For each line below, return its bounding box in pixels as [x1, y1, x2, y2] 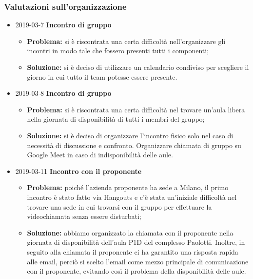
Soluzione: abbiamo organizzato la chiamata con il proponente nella [27, 227, 234, 237]
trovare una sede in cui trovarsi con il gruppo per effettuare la [27, 201, 212, 212]
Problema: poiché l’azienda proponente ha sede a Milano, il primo [27, 182, 229, 193]
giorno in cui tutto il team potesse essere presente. [27, 71, 177, 82]
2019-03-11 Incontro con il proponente [15, 166, 142, 176]
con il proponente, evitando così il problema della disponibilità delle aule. [27, 266, 246, 276]
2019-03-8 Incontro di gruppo [15, 88, 112, 98]
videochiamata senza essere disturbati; [27, 211, 141, 221]
